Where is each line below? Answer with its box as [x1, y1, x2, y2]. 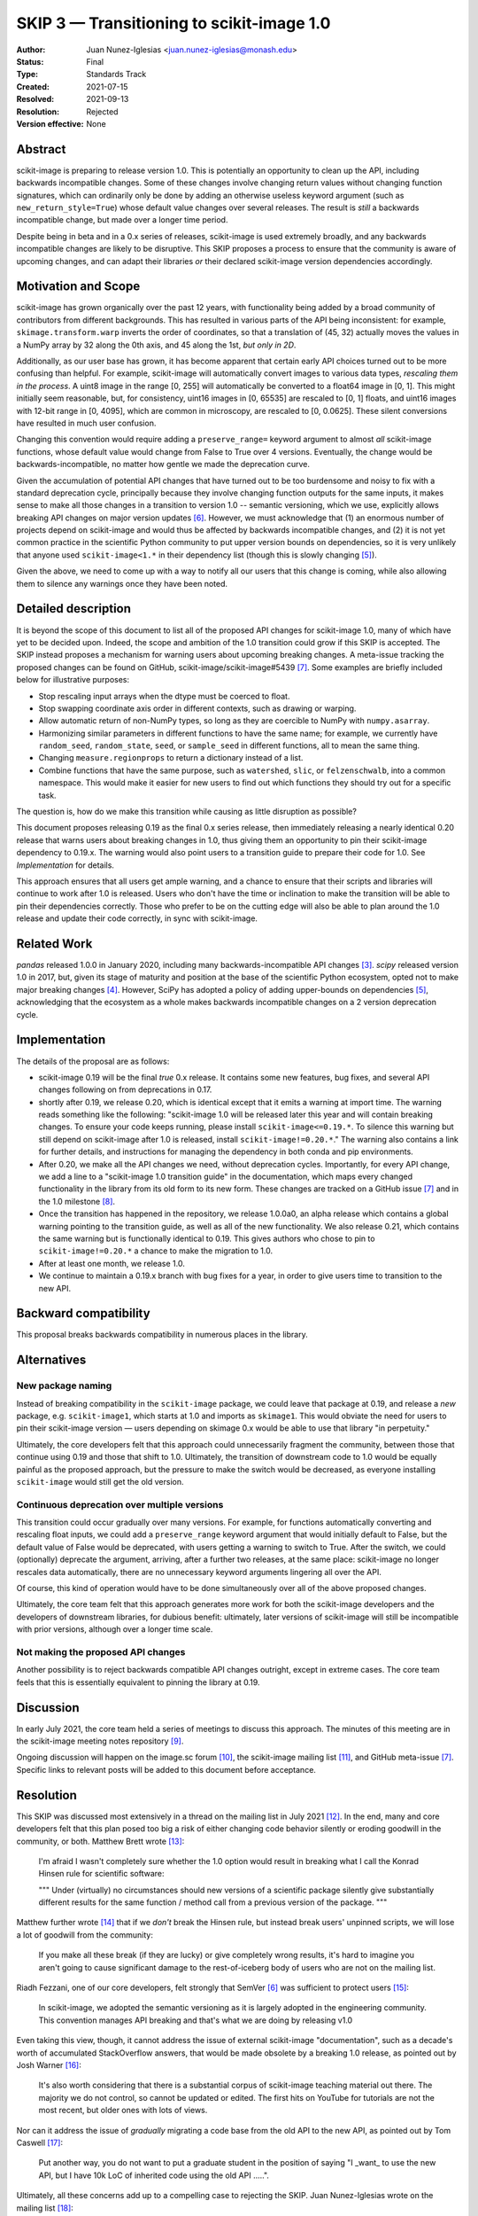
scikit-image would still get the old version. [16, 1476, 184, 1486]
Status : [16, 56, 44, 66]
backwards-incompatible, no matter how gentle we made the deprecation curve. [16, 459, 310, 470]
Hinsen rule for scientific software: [38, 1869, 165, 1879]
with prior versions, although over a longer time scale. [16, 1624, 213, 1635]
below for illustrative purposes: [16, 675, 130, 685]
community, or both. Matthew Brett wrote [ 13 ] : [16, 1836, 185, 1846]
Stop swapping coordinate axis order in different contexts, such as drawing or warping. [38, 703, 357, 714]
